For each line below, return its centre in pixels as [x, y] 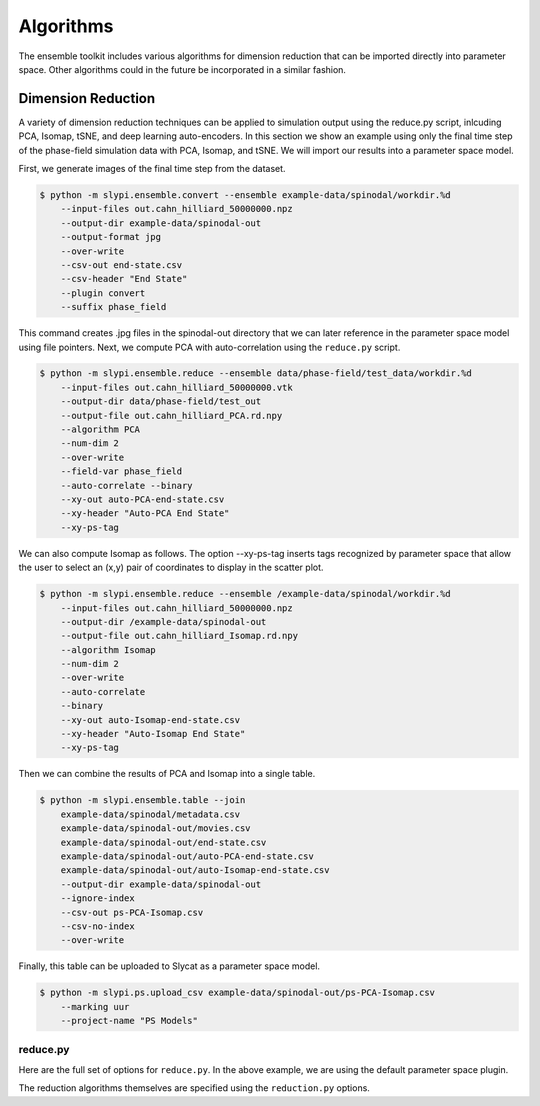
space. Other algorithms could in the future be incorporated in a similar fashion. [182, 69]
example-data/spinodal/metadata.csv [150, 814]
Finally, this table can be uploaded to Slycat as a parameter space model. [169, 966]
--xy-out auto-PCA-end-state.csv [142, 499]
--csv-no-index [97, 926]
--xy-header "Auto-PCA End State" [145, 513]
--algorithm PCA [100, 429]
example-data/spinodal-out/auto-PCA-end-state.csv [187, 856]
